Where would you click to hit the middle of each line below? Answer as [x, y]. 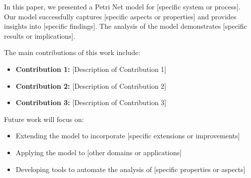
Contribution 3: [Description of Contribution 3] [91, 102]
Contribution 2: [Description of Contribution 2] [91, 86]
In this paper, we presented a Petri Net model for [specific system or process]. [122, 6]
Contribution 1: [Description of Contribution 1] [91, 69]
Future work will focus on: [44, 119]
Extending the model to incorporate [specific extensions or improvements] [128, 136]
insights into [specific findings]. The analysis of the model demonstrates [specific [125, 26]
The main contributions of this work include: [72, 52]
